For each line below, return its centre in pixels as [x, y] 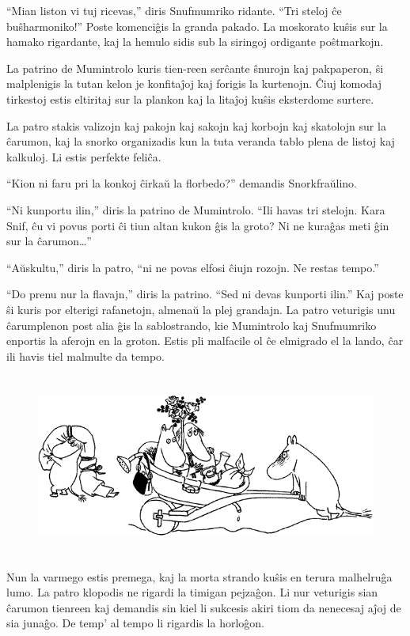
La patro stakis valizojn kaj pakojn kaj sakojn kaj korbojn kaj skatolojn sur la [196, 125]
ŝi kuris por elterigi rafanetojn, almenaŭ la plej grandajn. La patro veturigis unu [201, 309]
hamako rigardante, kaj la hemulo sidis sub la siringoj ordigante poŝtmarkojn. [195, 42]
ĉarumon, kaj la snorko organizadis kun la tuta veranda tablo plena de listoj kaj [201, 141]
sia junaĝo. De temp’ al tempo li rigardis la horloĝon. [135, 623]
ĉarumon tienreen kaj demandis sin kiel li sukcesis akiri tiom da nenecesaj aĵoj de [204, 607]
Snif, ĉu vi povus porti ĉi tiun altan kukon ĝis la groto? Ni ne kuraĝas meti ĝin [198, 225]
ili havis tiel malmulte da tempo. [85, 356]
